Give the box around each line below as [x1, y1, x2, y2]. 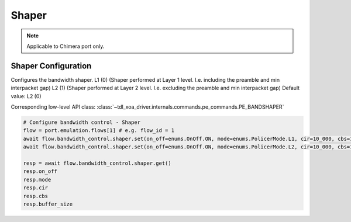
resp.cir [23, 185, 49, 191]
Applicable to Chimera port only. [26, 43, 105, 50]
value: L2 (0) [11, 92, 42, 99]
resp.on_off [23, 168, 58, 175]
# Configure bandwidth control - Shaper [23, 119, 140, 126]
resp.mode [23, 176, 51, 183]
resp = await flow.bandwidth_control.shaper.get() [23, 159, 172, 166]
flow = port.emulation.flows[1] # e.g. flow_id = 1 [23, 127, 175, 134]
